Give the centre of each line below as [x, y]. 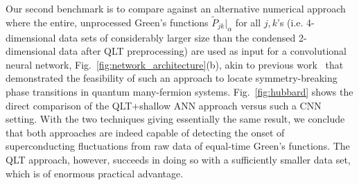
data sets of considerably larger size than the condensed [177, 37]
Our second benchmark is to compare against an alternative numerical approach [176, 8]
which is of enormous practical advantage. [95, 173]
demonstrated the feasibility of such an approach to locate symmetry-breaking [172, 78]
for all [248, 22]
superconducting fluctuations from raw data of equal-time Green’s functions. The [178, 146]
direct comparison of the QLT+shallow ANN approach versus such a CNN [164, 105]
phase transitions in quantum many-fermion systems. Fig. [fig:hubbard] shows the [179, 91]
